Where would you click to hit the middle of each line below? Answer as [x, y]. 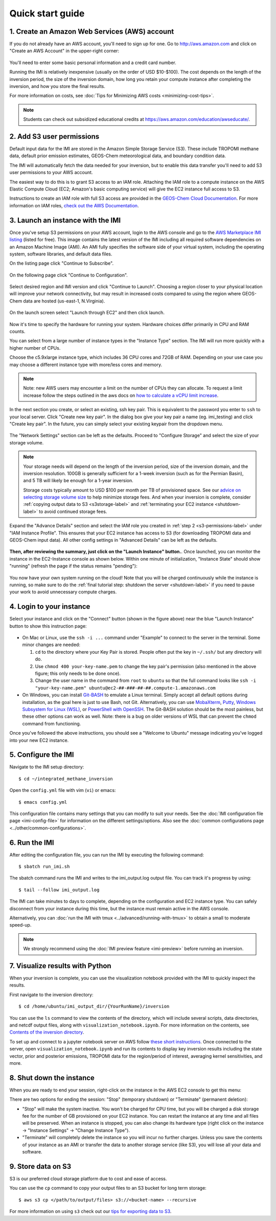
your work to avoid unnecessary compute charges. [63, 592]
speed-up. [20, 925]
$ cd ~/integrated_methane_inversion [66, 779]
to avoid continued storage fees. [73, 511]
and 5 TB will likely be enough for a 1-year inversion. [78, 481]
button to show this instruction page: [48, 626]
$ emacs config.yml [43, 802]
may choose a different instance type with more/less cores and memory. [86, 365]
